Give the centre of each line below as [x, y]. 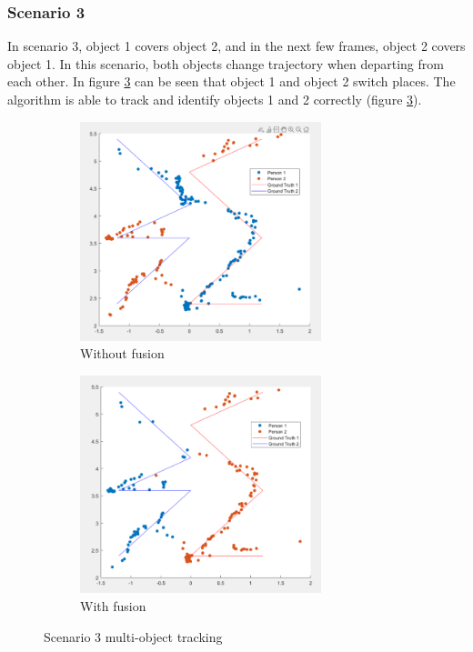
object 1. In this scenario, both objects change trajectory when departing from [226, 63]
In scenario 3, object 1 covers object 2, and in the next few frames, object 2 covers [236, 46]
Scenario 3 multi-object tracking [133, 636]
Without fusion [122, 353]
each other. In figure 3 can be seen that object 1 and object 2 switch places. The [231, 81]
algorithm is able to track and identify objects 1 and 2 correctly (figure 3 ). [215, 99]
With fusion [113, 605]
